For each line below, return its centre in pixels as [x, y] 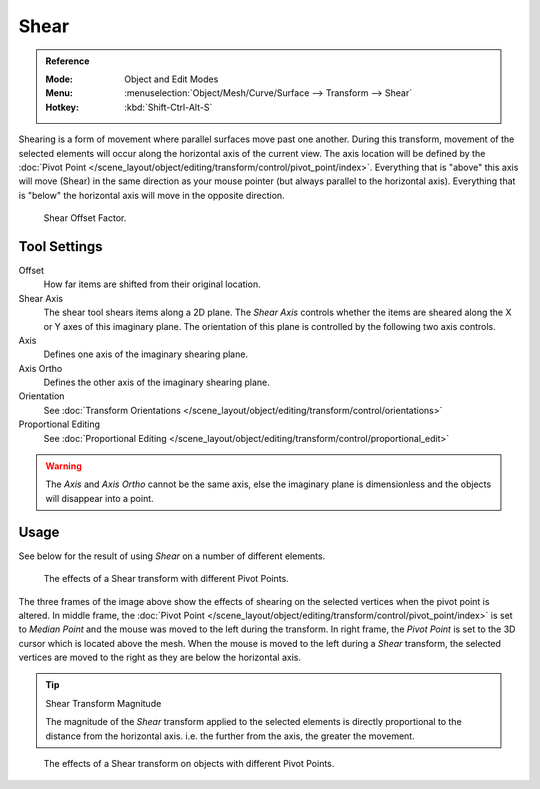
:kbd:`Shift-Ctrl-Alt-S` [168, 107]
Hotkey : [62, 107]
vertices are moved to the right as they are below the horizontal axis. [160, 657]
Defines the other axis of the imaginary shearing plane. [156, 382]
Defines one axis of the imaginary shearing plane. [146, 354]
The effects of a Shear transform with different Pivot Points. [166, 579]
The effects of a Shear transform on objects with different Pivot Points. [189, 764]
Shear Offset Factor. [85, 218]
